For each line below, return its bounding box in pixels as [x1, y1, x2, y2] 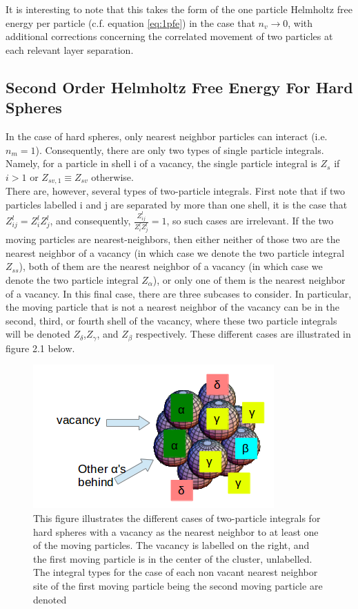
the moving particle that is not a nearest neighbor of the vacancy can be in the [6, 300, 340, 314]
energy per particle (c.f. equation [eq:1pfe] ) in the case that [6, 15, 255, 30]
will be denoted [6, 327, 70, 341]
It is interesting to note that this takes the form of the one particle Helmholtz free [6, 2, 352, 16]
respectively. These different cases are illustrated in [135, 327, 351, 341]
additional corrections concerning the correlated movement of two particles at [6, 29, 333, 43]
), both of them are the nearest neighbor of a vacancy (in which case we [19, 259, 323, 273]
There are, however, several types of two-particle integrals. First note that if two [6, 184, 345, 198]
